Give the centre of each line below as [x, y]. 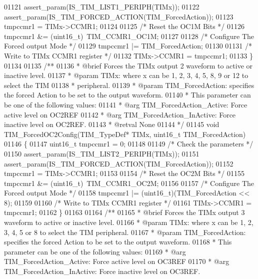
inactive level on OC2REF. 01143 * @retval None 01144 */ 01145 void [112, 124]
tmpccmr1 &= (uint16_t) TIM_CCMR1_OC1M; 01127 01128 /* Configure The [129, 36]
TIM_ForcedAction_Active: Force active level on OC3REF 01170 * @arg [117, 261]
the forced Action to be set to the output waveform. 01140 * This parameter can [127, 95]
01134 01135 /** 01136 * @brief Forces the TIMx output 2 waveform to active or [128, 65]
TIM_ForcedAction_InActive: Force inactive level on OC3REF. [102, 271]
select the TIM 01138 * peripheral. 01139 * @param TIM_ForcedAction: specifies [129, 85]
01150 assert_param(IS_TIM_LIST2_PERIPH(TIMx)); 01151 [102, 153]
